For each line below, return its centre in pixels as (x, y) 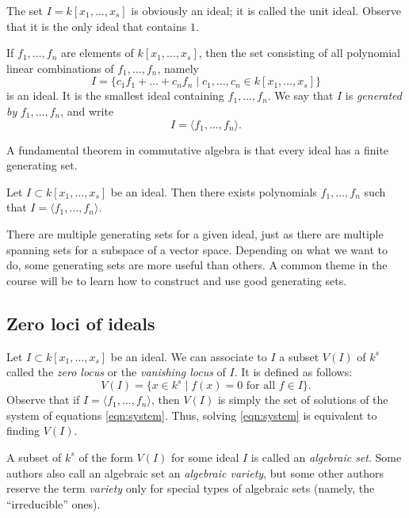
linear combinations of (60, 68)
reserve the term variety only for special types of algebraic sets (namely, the (191, 488)
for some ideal (205, 457)
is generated (373, 95)
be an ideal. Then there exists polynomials (214, 191)
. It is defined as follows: (293, 372)
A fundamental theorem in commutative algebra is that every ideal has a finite (198, 149)
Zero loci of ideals (81, 323)
